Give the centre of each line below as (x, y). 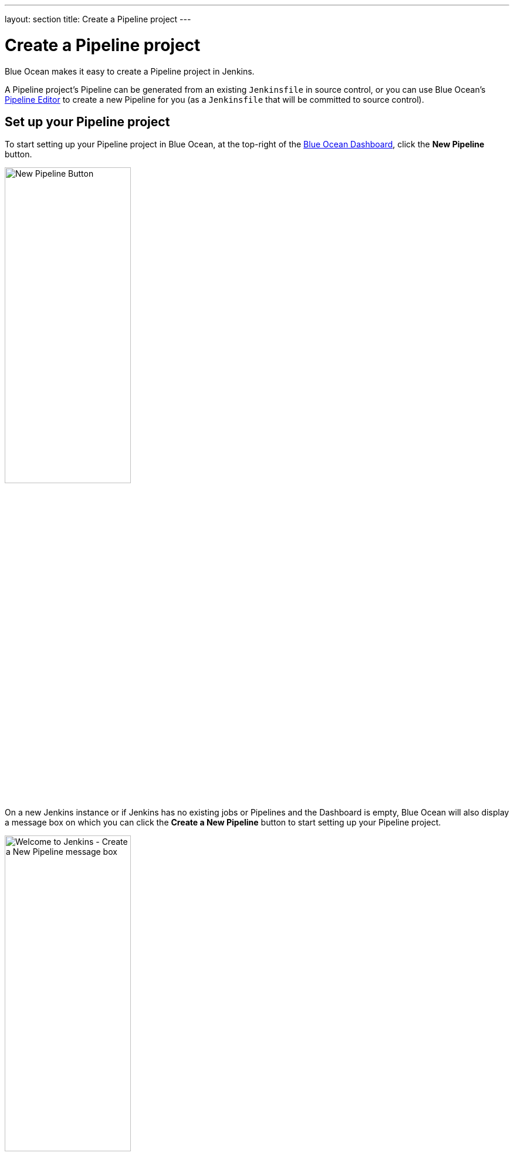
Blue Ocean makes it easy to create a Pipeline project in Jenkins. (130, 71)
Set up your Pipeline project (87, 122)
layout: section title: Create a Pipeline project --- (98, 19)
